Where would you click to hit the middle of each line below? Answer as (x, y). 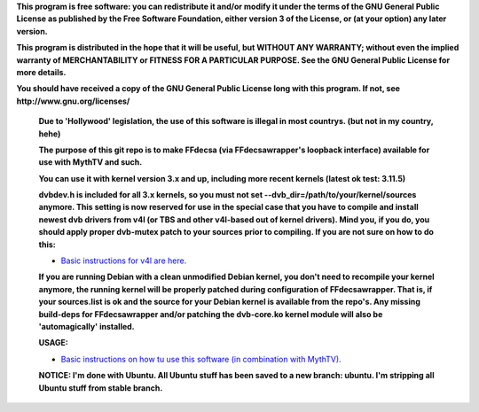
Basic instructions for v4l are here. (124, 260)
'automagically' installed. (86, 326)
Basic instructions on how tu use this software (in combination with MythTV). (201, 359)
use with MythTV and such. (90, 162)
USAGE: (53, 343)
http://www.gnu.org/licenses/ (73, 101)
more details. (41, 72)
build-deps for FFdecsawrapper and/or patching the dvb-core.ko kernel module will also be (211, 314)
